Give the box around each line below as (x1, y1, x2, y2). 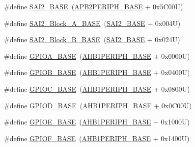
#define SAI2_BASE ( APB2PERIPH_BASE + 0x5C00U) (4, 1, 183, 11)
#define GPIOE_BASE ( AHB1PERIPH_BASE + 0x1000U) (4, 117, 190, 127)
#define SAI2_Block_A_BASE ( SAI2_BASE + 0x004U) (4, 18, 181, 28)
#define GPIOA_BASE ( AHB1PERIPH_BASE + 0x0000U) (4, 50, 190, 61)
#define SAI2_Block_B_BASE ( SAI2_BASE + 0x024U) (4, 34, 180, 45)
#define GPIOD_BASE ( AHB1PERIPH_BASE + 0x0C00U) (4, 100, 192, 110)
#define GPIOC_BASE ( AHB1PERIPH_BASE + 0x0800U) (4, 83, 190, 94)
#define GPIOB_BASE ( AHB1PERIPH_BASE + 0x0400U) (4, 67, 190, 77)
